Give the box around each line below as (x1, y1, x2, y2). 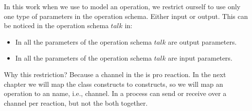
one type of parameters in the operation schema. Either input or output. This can (4, 11, 248, 21)
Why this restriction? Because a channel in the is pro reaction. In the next (4, 69, 226, 79)
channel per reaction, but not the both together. (4, 97, 148, 108)
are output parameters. (168, 36, 237, 47)
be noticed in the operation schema (4, 20, 109, 31)
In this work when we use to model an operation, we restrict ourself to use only (4, 1, 241, 11)
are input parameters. (168, 53, 233, 63)
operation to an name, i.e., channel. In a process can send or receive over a (4, 88, 227, 98)
